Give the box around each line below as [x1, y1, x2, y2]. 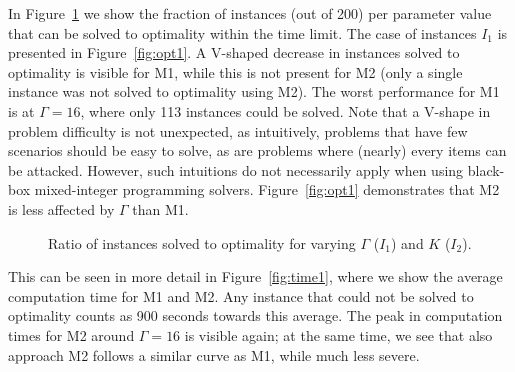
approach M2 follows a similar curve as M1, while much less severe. [8, 344, 420, 365]
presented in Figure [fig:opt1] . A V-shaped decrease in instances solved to [8, 42, 460, 63]
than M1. [132, 198, 189, 219]
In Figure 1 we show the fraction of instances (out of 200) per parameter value [8, 3, 492, 23]
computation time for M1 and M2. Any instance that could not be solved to [8, 285, 474, 306]
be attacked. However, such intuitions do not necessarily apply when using [8, 159, 464, 180]
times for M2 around [8, 324, 135, 345]
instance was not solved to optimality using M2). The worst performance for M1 [8, 81, 500, 102]
